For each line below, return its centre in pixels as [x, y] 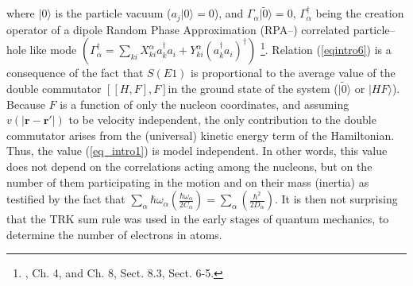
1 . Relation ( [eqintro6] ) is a [326, 48]
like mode [53, 50]
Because [26, 104]
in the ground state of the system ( [253, 89]
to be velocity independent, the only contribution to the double [222, 120]
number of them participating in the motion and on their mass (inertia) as [188, 182]
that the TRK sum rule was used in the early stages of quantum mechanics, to [198, 219]
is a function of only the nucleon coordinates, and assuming [205, 104]
